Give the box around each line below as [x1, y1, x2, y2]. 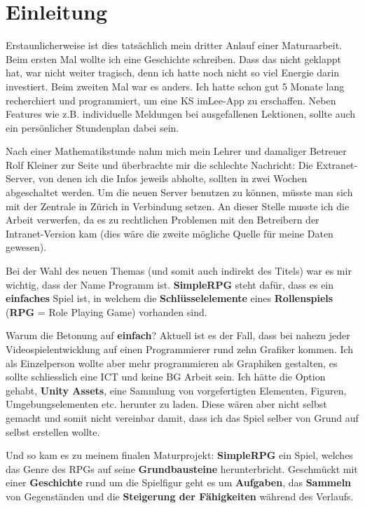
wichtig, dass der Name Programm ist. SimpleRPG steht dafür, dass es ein [6, 277, 334, 291]
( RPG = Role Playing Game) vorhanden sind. [6, 304, 207, 319]
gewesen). [6, 240, 47, 254]
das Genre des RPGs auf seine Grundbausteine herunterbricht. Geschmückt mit [6, 461, 358, 476]
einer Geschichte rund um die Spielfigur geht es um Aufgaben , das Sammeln [6, 475, 352, 490]
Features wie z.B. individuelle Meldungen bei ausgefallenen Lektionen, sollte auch [6, 107, 356, 121]
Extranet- [316, 157, 358, 172]
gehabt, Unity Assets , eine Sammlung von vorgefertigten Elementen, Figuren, [6, 383, 347, 397]
